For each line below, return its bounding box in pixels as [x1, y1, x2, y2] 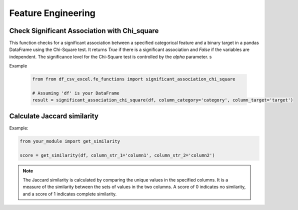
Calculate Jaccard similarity [9, 111, 98, 120]
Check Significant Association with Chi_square [9, 26, 159, 35]
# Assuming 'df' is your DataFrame [32, 90, 119, 96]
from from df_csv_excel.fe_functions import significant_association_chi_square [32, 76, 235, 82]
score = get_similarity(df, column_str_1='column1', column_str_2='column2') [19, 152, 215, 158]
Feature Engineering [9, 7, 96, 18]
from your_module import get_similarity [19, 138, 120, 144]
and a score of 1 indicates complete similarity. [22, 190, 117, 197]
